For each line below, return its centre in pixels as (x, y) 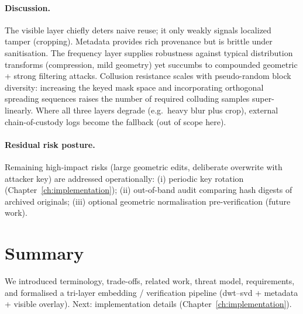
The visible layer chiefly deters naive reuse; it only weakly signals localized (138, 30)
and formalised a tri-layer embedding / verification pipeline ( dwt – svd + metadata (151, 292)
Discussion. (27, 7)
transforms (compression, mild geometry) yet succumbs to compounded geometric (151, 64)
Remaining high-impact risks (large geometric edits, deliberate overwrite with (144, 166)
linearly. (19, 110)
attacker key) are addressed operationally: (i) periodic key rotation (124, 178)
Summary (44, 253)
